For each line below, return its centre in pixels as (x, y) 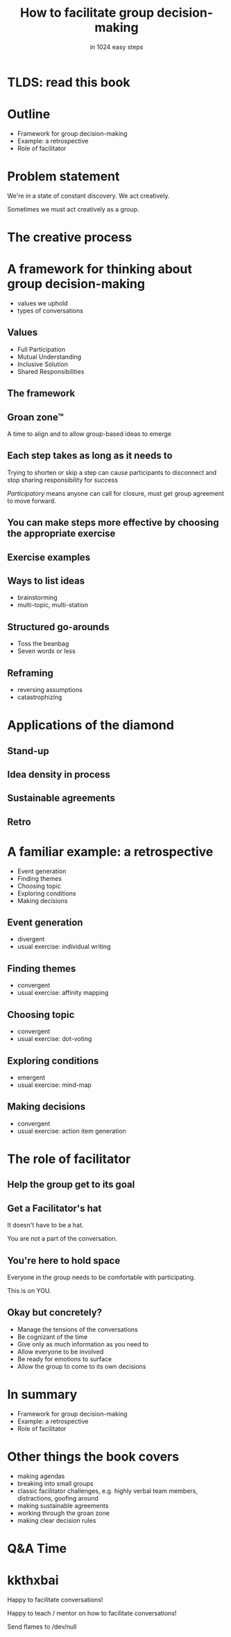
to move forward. (32, 501)
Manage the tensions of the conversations (77, 1329)
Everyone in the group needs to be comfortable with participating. (101, 1277)
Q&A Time (37, 1548)
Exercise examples (49, 557)
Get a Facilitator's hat (54, 1208)
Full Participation (41, 349)
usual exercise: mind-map (54, 1085)
